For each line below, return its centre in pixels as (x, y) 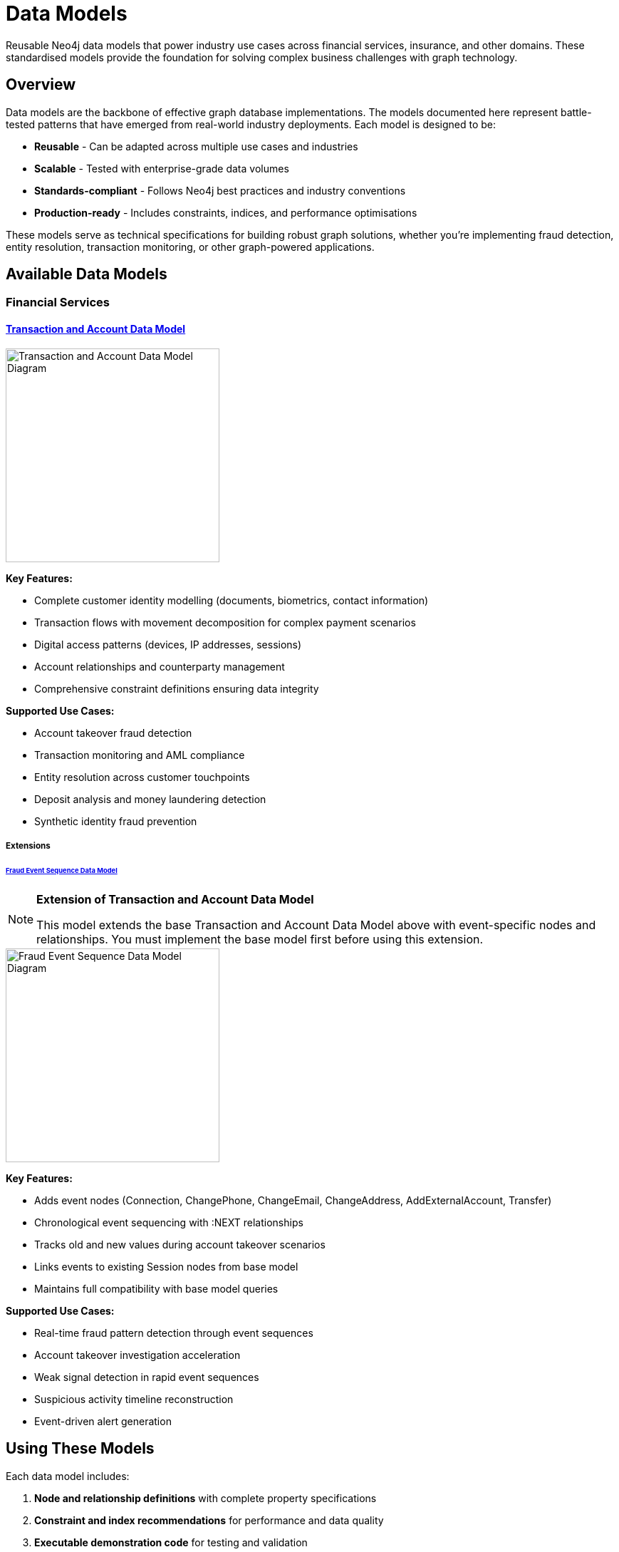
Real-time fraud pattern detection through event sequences (174, 1333)
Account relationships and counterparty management (160, 666)
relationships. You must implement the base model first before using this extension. (260, 939)
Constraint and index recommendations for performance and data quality (209, 1520)
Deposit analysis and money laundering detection (150, 799)
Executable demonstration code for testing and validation (171, 1542)
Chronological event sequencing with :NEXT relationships (169, 1222)
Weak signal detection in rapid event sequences (147, 1377)
